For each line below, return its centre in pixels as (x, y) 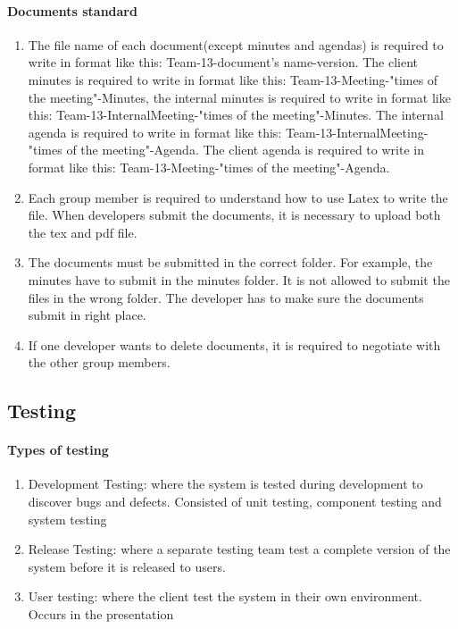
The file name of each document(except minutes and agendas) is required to (236, 44)
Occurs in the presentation (101, 614)
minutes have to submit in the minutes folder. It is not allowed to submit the (239, 279)
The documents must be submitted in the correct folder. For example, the (230, 262)
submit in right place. (87, 315)
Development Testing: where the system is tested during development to (225, 484)
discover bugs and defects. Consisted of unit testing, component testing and (235, 502)
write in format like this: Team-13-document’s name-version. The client (223, 62)
